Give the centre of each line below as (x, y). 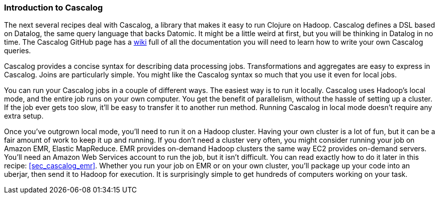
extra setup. (24, 116)
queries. (18, 51)
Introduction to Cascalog (54, 8)
